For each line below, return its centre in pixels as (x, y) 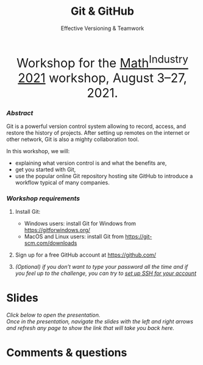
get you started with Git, (45, 169)
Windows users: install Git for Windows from (80, 224)
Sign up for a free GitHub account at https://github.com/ (86, 255)
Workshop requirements (43, 198)
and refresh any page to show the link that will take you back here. (91, 328)
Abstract (20, 113)
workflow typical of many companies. (62, 182)
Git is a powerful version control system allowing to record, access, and (96, 126)
